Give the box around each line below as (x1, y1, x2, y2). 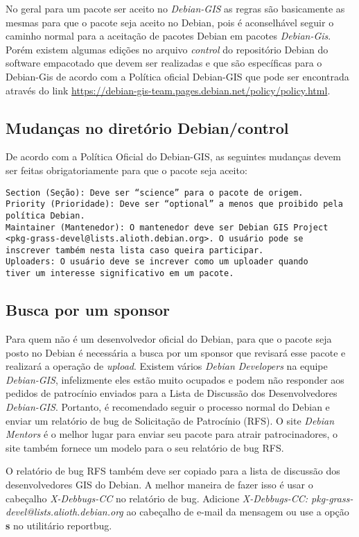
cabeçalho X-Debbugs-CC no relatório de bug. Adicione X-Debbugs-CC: (6, 491, 308, 505)
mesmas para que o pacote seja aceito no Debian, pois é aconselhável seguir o (6, 15, 334, 29)
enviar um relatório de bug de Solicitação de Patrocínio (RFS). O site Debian (6, 413, 335, 427)
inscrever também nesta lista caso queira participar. (6, 245, 264, 255)
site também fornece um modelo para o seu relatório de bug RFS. (6, 440, 284, 454)
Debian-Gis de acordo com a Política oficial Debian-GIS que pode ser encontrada (6, 69, 349, 83)
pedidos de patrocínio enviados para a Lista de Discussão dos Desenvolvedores (6, 386, 338, 400)
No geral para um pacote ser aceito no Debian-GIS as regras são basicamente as (6, 1, 345, 15)
